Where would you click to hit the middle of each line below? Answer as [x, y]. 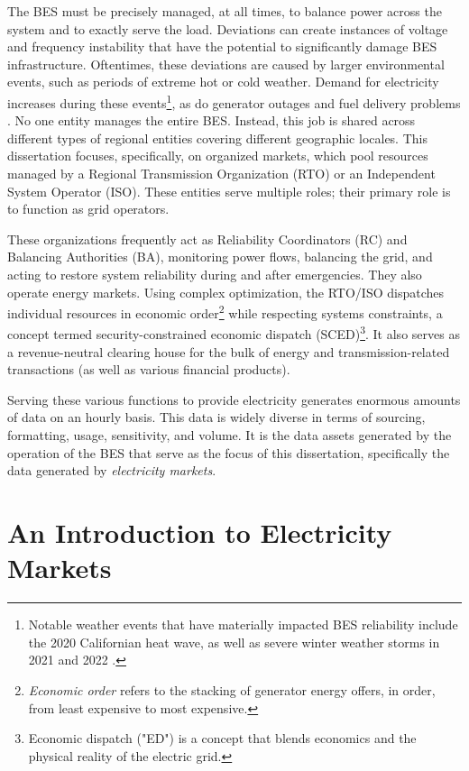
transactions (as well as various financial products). [149, 369]
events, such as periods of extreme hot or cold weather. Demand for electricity [223, 82]
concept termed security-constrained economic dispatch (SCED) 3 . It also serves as [234, 333]
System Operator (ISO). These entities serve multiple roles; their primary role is [229, 191]
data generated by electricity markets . [112, 470]
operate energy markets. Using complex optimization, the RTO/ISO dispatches [225, 292]
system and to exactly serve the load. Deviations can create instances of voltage [228, 28]
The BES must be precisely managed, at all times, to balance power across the [225, 11]
